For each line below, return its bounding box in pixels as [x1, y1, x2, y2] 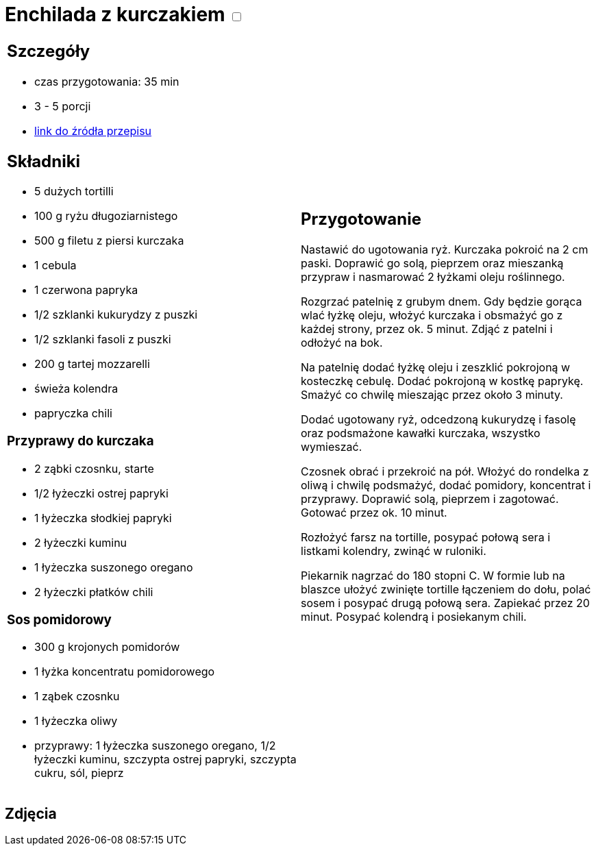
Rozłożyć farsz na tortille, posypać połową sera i [301, 530, 550, 544]
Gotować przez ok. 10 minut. [301, 505, 447, 519]
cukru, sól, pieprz [34, 766, 124, 780]
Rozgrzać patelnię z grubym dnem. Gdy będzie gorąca [301, 294, 582, 308]
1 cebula [34, 258, 77, 273]
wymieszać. [301, 439, 362, 454]
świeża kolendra [34, 382, 119, 396]
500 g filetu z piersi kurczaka [34, 234, 184, 248]
